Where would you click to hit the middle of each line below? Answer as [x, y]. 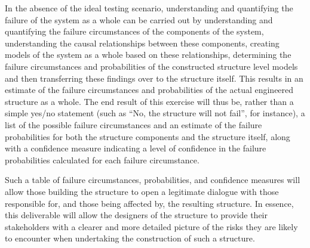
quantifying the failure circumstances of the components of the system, [134, 31]
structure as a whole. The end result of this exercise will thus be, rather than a [149, 101]
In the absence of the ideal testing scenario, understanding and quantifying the [149, 8]
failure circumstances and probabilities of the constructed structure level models [151, 66]
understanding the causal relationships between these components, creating [142, 43]
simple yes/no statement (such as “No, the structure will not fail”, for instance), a [155, 113]
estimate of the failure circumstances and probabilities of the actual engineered [149, 90]
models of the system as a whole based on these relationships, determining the [148, 55]
